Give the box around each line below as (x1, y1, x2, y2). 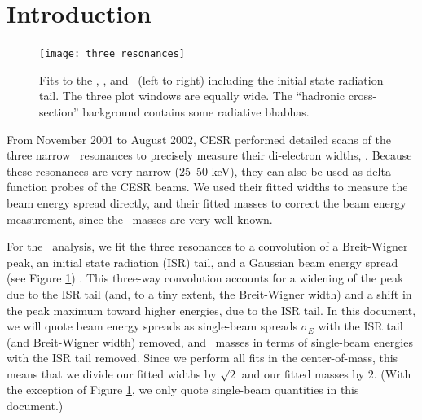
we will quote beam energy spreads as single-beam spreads (7, 317, 298, 335)
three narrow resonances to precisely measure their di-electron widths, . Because (7, 147, 412, 164)
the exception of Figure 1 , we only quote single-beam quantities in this (7, 381, 359, 398)
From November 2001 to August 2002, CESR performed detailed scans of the (7, 130, 391, 147)
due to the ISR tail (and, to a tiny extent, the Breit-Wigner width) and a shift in (7, 285, 412, 302)
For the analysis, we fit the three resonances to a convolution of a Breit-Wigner (7, 238, 408, 255)
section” (39, 103, 79, 120)
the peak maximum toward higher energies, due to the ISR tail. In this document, (7, 301, 416, 318)
